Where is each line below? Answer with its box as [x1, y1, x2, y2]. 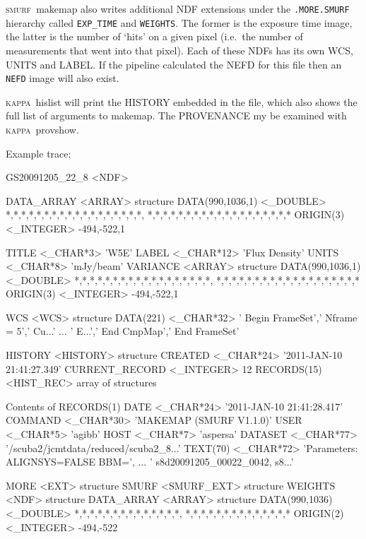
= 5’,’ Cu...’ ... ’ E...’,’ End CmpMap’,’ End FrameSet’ [6, 324, 240, 338]
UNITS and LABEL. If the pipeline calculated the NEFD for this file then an [6, 57, 342, 71]
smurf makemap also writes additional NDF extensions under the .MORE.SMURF [6, 1, 350, 16]
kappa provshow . [6, 122, 79, 136]
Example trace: [6, 146, 71, 160]
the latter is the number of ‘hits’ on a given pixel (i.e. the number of [6, 29, 303, 44]
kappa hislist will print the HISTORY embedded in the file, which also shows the [6, 94, 358, 109]
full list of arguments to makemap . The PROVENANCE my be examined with [6, 108, 347, 123]
